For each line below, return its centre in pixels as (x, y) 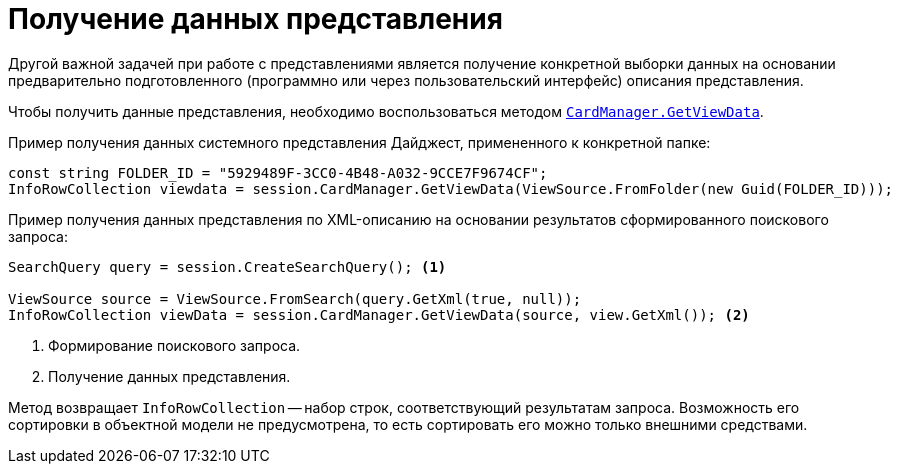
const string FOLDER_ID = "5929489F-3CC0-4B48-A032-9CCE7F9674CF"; (278, 172)
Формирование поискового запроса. (174, 345)
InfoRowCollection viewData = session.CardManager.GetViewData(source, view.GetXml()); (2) (379, 314)
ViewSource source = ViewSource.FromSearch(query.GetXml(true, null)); (295, 298)
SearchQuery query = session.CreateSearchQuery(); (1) (227, 266)
